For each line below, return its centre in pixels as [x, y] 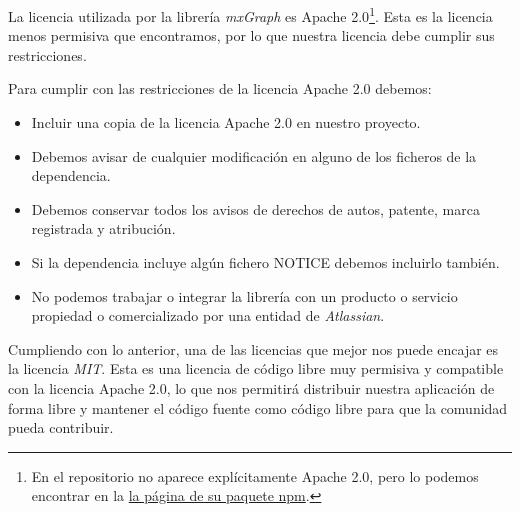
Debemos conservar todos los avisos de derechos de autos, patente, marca [255, 208]
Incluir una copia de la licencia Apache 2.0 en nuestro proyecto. [226, 122]
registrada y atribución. [103, 228]
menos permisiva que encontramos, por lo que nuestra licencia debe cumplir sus [251, 35]
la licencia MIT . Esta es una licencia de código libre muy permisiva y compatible [256, 368]
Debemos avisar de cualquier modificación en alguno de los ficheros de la [254, 155]
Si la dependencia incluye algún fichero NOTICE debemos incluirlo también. [265, 262]
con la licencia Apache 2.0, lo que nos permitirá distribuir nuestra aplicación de [251, 387]
